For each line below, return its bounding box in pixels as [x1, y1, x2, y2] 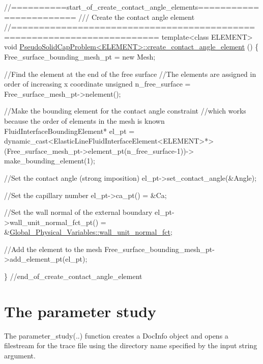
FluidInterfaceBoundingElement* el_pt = [4, 125, 135, 136]
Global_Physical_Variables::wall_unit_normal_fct [9, 227, 170, 237]
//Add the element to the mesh [4, 243, 102, 254]
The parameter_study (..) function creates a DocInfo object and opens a [4, 330, 228, 341]
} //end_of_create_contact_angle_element [4, 271, 142, 282]
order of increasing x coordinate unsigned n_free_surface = [4, 78, 191, 89]
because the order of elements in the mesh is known [4, 115, 165, 126]
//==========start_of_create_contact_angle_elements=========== [4, 2, 259, 12]
